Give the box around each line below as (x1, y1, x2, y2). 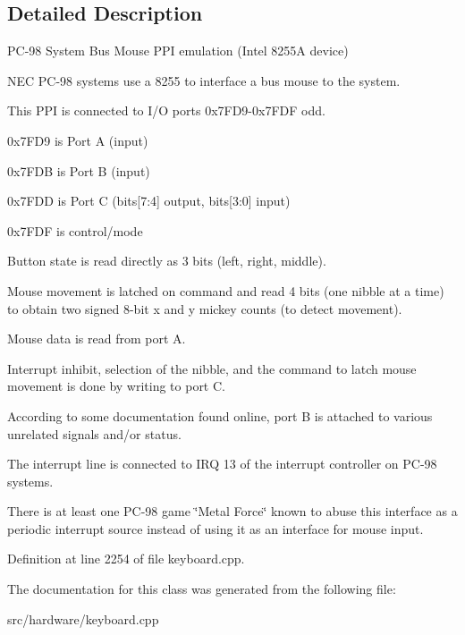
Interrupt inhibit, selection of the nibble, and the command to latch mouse (7, 359, 417, 377)
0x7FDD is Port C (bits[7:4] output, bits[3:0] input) (7, 191, 291, 210)
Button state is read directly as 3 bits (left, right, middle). (7, 251, 326, 270)
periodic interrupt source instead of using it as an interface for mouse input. (7, 519, 424, 538)
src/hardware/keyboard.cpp (7, 609, 159, 628)
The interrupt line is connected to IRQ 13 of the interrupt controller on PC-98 (7, 454, 437, 473)
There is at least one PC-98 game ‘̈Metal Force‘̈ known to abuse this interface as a (7, 502, 458, 521)
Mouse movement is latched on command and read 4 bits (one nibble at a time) (7, 281, 444, 300)
